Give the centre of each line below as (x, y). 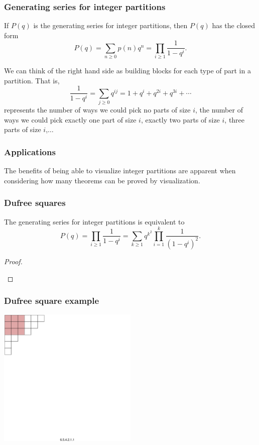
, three (235, 119)
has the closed (234, 25)
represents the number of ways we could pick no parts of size (97, 110)
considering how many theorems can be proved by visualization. (102, 180)
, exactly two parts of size (180, 119)
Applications (30, 151)
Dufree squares (35, 203)
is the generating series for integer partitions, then (110, 25)
